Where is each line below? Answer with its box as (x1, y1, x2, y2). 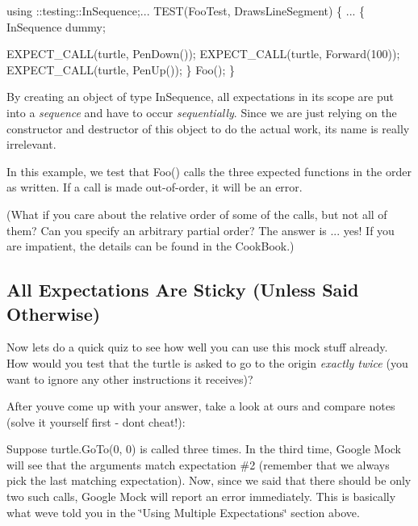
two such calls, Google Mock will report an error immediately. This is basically (6, 488, 396, 505)
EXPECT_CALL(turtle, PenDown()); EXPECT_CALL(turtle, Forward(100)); (6, 45, 400, 62)
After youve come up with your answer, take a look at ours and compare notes (6, 398, 395, 414)
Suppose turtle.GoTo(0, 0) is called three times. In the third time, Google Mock (6, 440, 401, 457)
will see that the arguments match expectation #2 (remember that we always (6, 456, 390, 473)
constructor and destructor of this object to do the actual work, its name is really (6, 120, 410, 137)
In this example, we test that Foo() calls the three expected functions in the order (6, 162, 412, 179)
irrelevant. (6, 136, 56, 153)
